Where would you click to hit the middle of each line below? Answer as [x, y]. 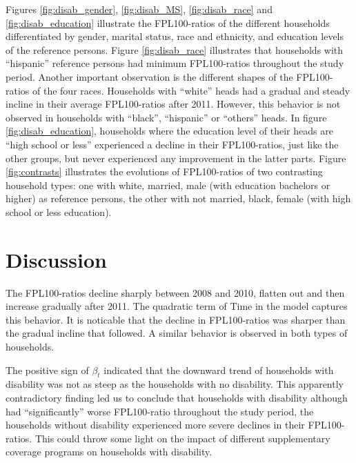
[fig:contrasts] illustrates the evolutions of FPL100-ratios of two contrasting [164, 171]
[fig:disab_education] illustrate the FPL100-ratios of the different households [168, 22]
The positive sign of [47, 370]
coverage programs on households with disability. [109, 452]
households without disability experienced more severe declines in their [155, 425]
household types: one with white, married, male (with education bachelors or [168, 185]
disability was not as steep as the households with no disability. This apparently [175, 384]
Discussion [56, 259]
